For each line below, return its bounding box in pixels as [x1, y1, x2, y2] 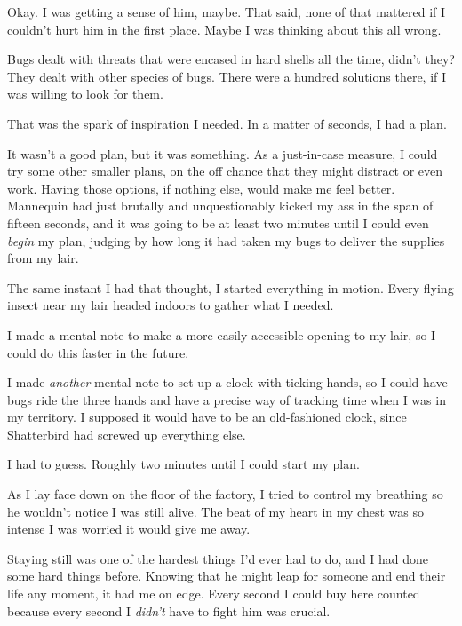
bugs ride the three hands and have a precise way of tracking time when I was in [7, 390, 446, 408]
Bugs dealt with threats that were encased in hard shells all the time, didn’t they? [7, 50, 455, 68]
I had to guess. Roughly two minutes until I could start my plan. [7, 455, 360, 473]
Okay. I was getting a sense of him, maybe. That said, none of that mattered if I [7, 3, 446, 20]
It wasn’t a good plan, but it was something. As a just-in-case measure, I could [7, 144, 438, 162]
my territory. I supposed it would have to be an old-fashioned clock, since [7, 408, 407, 426]
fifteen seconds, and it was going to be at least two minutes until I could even [7, 213, 429, 232]
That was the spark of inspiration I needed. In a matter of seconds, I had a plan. [7, 114, 447, 132]
